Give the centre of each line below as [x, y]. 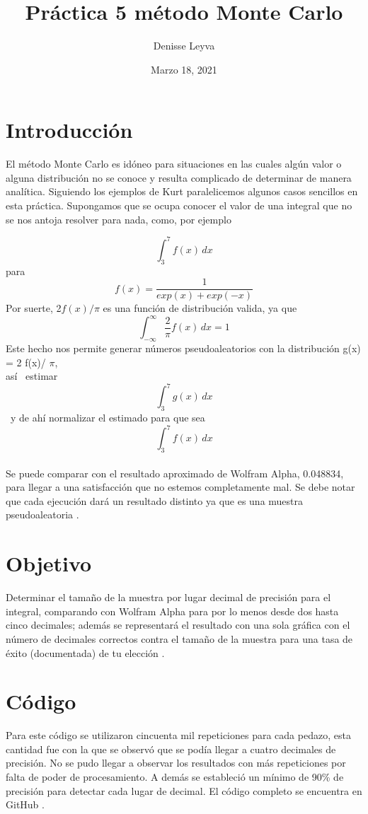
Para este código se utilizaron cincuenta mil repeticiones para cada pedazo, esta [178, 735]
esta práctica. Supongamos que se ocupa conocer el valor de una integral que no [179, 205]
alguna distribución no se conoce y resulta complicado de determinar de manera [179, 177]
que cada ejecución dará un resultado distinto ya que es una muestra [155, 500]
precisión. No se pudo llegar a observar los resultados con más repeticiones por [176, 763]
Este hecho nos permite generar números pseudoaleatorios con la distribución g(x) [183, 348]
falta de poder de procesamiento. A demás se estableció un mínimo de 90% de [175, 777]
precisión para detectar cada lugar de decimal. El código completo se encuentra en [184, 790]
